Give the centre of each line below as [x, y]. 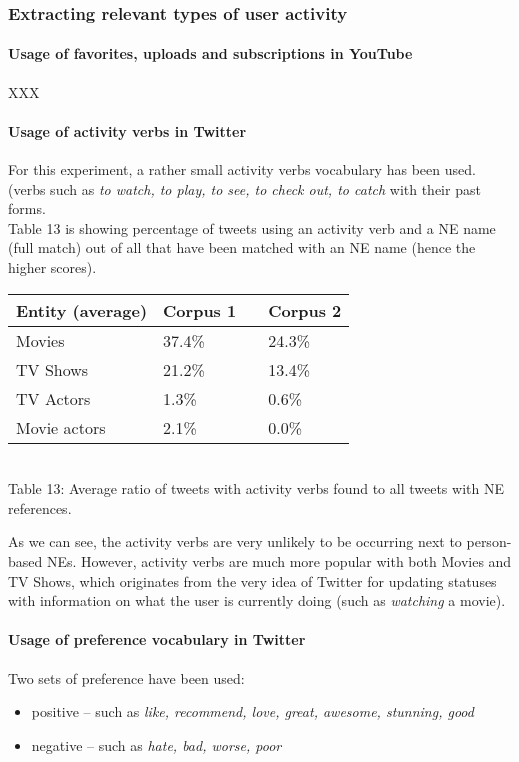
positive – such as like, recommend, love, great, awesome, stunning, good [252, 711]
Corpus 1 [200, 310]
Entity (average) [82, 310]
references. [40, 507]
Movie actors [61, 427]
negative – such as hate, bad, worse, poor [156, 744]
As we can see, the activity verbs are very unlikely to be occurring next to [235, 541]
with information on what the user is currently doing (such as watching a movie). [257, 600]
